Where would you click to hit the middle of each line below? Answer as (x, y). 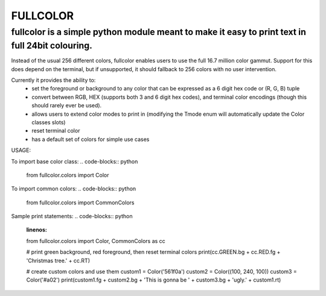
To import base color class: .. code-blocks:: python (75, 161)
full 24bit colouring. (52, 46)
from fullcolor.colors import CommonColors (80, 203)
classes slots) (49, 122)
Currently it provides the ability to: (53, 80)
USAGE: (21, 150)
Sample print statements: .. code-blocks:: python (72, 216)
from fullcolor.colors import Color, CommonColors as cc (96, 241)
